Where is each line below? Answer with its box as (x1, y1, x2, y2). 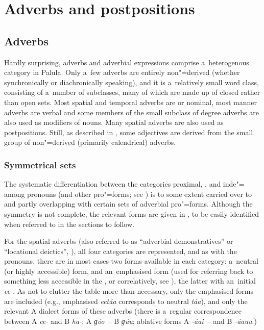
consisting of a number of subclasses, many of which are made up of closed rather (4, 87, 260, 97)
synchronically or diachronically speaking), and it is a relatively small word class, (4, 77, 259, 87)
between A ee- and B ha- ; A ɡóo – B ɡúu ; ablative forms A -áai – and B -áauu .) (4, 315, 257, 326)
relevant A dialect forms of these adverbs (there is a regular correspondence (4, 306, 242, 316)
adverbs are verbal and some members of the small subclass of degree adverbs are (4, 107, 259, 117)
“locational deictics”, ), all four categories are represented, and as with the (4, 245, 237, 256)
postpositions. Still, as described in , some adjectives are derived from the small (4, 126, 253, 137)
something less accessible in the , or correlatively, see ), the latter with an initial (4, 275, 256, 286)
